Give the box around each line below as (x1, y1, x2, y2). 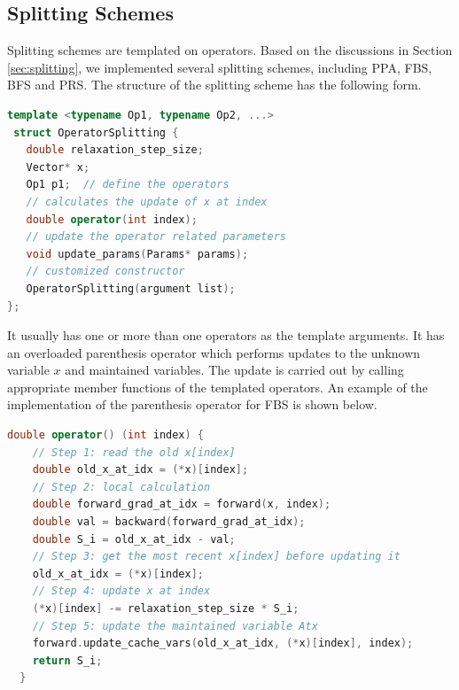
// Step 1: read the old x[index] (32, 446, 236, 459)
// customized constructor (26, 265, 185, 278)
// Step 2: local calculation (32, 480, 211, 493)
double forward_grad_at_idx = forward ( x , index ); (32, 498, 331, 511)
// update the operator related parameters (26, 230, 286, 244)
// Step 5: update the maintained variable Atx (32, 619, 318, 632)
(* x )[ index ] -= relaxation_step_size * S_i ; (32, 602, 300, 616)
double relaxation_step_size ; (26, 143, 204, 157)
